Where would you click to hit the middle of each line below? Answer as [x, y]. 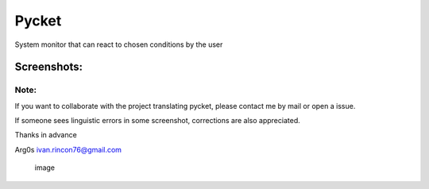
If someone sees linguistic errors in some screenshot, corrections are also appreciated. [158, 121]
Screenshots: [49, 67]
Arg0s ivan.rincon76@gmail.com [68, 149]
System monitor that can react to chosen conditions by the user [119, 44]
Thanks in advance [46, 135]
